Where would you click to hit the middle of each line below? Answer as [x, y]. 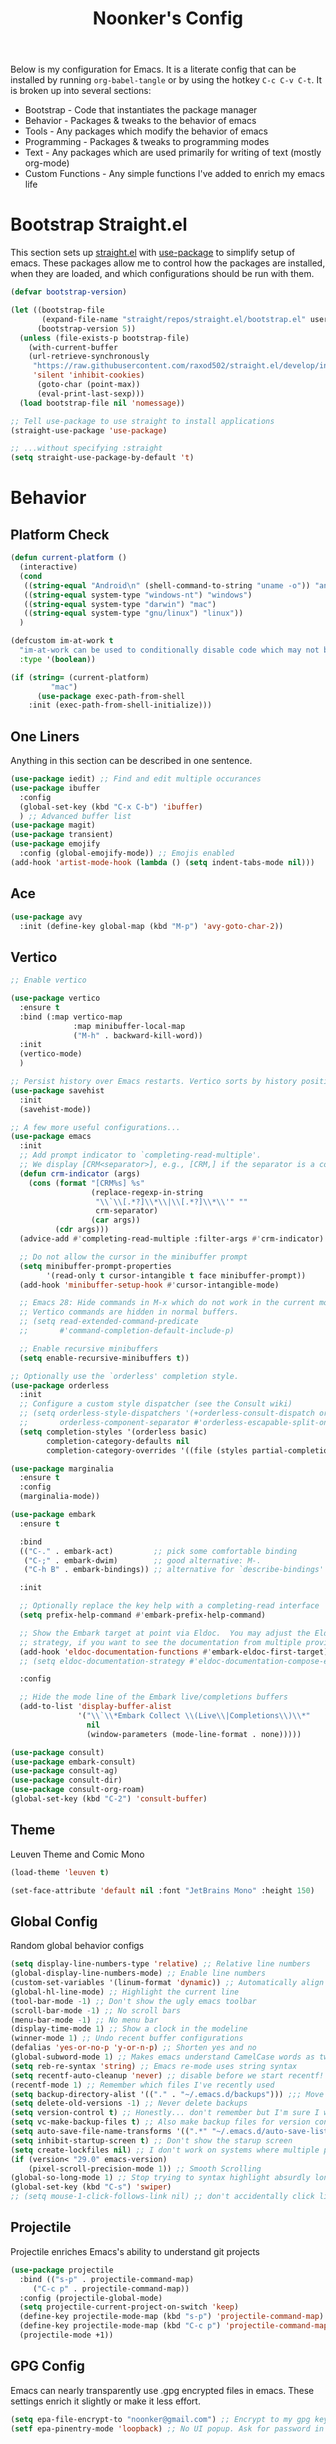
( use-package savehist [57, 1090]
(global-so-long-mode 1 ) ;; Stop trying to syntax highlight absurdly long [171, 2178]
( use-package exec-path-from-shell [111, 696]
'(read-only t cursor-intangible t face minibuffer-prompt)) [176, 1275]
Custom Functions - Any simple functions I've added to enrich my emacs [174, 174]
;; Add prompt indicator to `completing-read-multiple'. [140, 1155]
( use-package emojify [55, 844]
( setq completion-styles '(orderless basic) [113, 1432]
